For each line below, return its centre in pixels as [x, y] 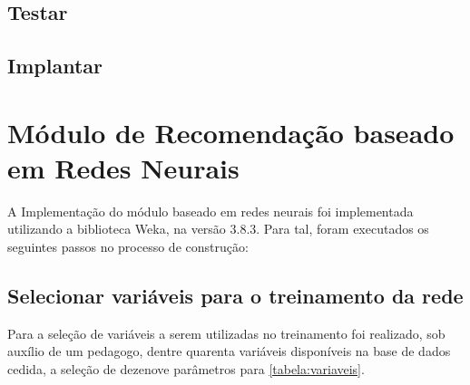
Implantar [55, 66]
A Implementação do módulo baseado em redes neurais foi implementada [211, 211]
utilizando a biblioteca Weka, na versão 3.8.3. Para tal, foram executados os [218, 229]
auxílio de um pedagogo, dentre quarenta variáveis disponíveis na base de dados [229, 351]
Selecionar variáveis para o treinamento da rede [235, 296]
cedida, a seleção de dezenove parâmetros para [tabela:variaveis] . [186, 369]
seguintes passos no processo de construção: [128, 247]
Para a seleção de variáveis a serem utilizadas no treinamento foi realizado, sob [226, 333]
